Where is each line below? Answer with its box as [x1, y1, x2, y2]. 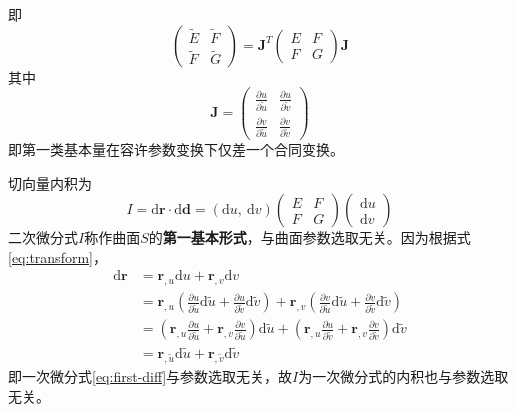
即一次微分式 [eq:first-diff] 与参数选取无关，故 [8, 366, 293, 387]
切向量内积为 [8, 172, 92, 193]
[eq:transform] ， [8, 246, 107, 267]
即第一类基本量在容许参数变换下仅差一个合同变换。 [8, 139, 344, 160]
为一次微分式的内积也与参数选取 [298, 366, 509, 387]
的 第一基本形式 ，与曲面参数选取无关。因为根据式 [148, 227, 471, 248]
